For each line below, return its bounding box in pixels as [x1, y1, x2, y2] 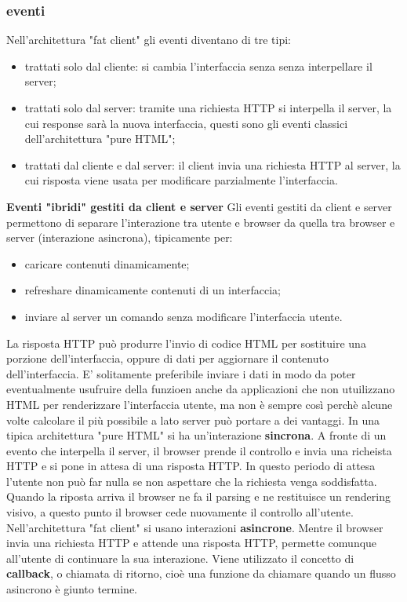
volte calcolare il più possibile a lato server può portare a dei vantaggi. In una [6, 411, 380, 428]
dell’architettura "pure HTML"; [24, 130, 176, 147]
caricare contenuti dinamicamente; [24, 255, 190, 272]
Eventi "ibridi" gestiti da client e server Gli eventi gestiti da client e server [6, 198, 392, 214]
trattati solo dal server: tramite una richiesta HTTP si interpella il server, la [24, 100, 392, 115]
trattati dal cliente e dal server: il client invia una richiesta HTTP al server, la [24, 156, 401, 173]
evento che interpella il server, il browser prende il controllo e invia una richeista [6, 442, 392, 458]
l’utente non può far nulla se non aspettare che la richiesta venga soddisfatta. [6, 472, 377, 489]
